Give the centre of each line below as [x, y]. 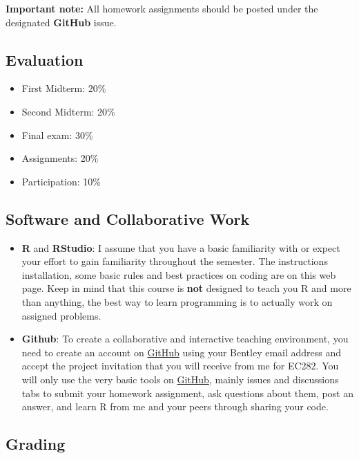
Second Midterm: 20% [68, 111]
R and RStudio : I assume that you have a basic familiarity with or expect [181, 247]
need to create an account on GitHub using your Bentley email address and [182, 352]
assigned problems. [61, 315]
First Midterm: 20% [64, 88]
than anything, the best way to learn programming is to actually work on [177, 301]
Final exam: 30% [57, 135]
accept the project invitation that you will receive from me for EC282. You [180, 366]
